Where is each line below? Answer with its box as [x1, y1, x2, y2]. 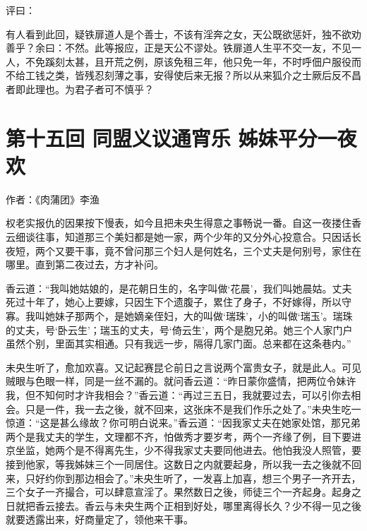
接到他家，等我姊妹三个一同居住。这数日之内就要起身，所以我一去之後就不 [6, 456, 351, 471]
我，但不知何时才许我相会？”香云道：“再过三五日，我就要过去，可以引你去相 [6, 388, 361, 402]
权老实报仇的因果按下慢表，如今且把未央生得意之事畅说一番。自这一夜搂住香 [6, 215, 361, 230]
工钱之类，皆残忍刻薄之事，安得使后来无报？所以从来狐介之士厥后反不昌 [25, 68, 361, 83]
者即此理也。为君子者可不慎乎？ [6, 81, 154, 96]
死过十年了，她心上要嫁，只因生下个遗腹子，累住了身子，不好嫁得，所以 [6, 294, 342, 309]
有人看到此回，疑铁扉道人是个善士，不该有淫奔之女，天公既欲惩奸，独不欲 [6, 26, 351, 41]
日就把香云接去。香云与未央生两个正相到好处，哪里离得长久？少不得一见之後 [6, 498, 361, 513]
